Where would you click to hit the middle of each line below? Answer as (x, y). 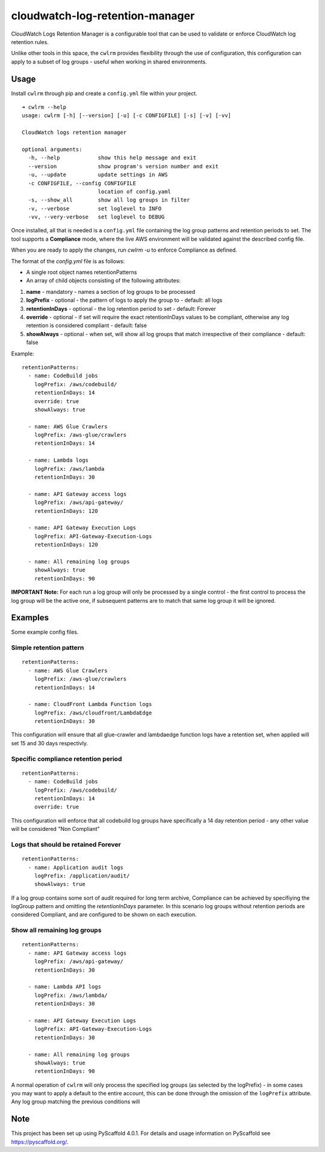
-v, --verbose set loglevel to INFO (95, 208)
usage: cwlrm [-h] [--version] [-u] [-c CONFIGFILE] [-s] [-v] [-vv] (127, 116)
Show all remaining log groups (56, 931)
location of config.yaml (135, 191)
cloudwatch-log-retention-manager (103, 16)
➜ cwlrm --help (44, 107)
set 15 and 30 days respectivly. (50, 743)
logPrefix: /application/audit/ (82, 876)
